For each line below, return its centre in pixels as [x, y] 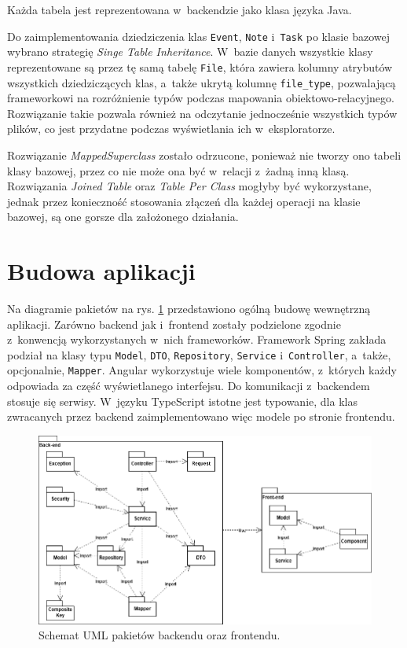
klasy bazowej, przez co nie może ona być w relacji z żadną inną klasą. [178, 170]
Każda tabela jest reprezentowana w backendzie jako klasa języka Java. [180, 9]
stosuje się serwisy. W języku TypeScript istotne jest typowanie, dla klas [182, 401]
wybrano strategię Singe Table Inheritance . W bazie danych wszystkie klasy [190, 52]
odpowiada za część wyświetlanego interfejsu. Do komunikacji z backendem [189, 386]
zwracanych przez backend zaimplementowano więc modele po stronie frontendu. [201, 416]
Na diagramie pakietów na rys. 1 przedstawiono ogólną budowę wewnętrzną [189, 309]
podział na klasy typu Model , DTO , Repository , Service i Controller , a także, [199, 354]
